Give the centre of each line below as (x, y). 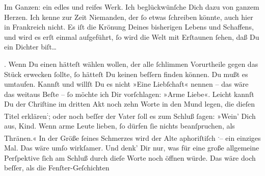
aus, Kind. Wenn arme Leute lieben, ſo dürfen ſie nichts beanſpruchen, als (120, 126)
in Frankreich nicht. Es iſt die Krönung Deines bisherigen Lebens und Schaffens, (129, 27)
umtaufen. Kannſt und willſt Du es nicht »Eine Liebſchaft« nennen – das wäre (126, 84)
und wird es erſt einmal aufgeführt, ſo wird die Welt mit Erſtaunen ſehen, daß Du (132, 36)
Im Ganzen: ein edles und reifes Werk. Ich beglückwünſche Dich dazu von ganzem (132, 7)
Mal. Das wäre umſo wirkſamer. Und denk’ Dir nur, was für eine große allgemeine (132, 148)
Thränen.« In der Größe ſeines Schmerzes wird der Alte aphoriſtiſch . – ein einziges (132, 137)
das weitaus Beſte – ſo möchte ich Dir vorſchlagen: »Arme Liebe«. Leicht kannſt (129, 94)
